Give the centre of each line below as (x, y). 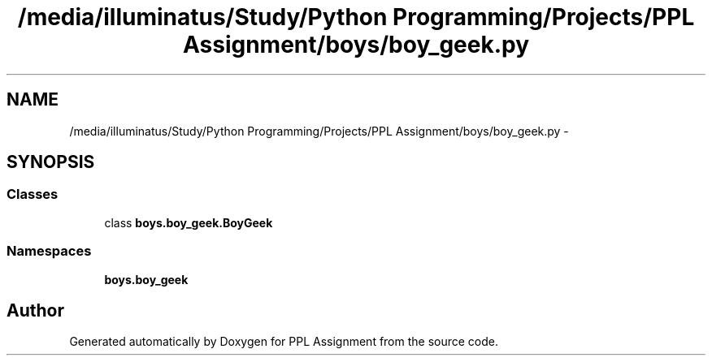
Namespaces (49, 251)
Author (35, 310)
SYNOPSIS (51, 162)
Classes (33, 194)
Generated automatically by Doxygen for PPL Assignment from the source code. (284, 342)
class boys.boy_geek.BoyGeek (189, 222)
